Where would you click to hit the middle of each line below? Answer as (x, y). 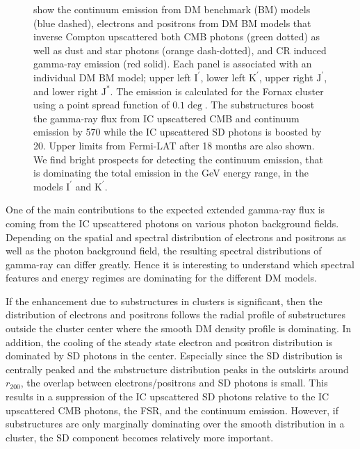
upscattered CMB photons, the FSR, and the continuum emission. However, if (172, 410)
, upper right (286, 77)
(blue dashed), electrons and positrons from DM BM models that (172, 23)
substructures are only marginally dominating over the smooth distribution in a (175, 424)
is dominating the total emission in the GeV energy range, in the (171, 173)
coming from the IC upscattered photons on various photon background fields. (172, 223)
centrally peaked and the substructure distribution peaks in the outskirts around (177, 369)
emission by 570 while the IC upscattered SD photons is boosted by (178, 132)
